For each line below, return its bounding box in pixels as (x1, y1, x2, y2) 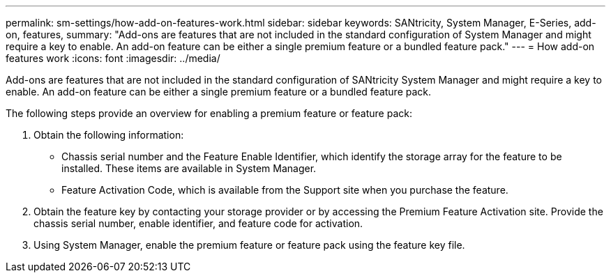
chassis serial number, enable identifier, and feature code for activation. (33, 217, 363, 229)
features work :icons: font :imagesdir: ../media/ (6, 52, 220, 64)
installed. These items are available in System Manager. (61, 162, 317, 174)
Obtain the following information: (33, 129, 184, 141)
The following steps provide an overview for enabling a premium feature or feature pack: (6, 107, 412, 119)
